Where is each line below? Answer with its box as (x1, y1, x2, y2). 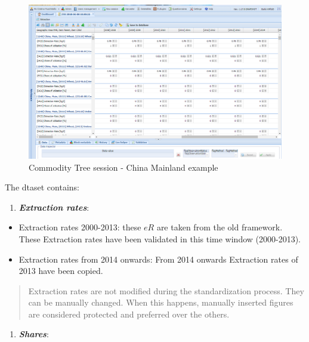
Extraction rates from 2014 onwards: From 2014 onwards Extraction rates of (18, 252, 298, 265)
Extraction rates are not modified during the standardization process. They (28, 284, 304, 297)
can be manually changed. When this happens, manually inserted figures (28, 296, 293, 309)
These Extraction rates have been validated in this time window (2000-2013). (18, 232, 301, 245)
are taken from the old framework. (156, 221, 283, 233)
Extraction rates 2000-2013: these (18, 221, 141, 233)
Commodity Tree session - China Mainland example (29, 161, 218, 173)
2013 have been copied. (18, 264, 103, 277)
